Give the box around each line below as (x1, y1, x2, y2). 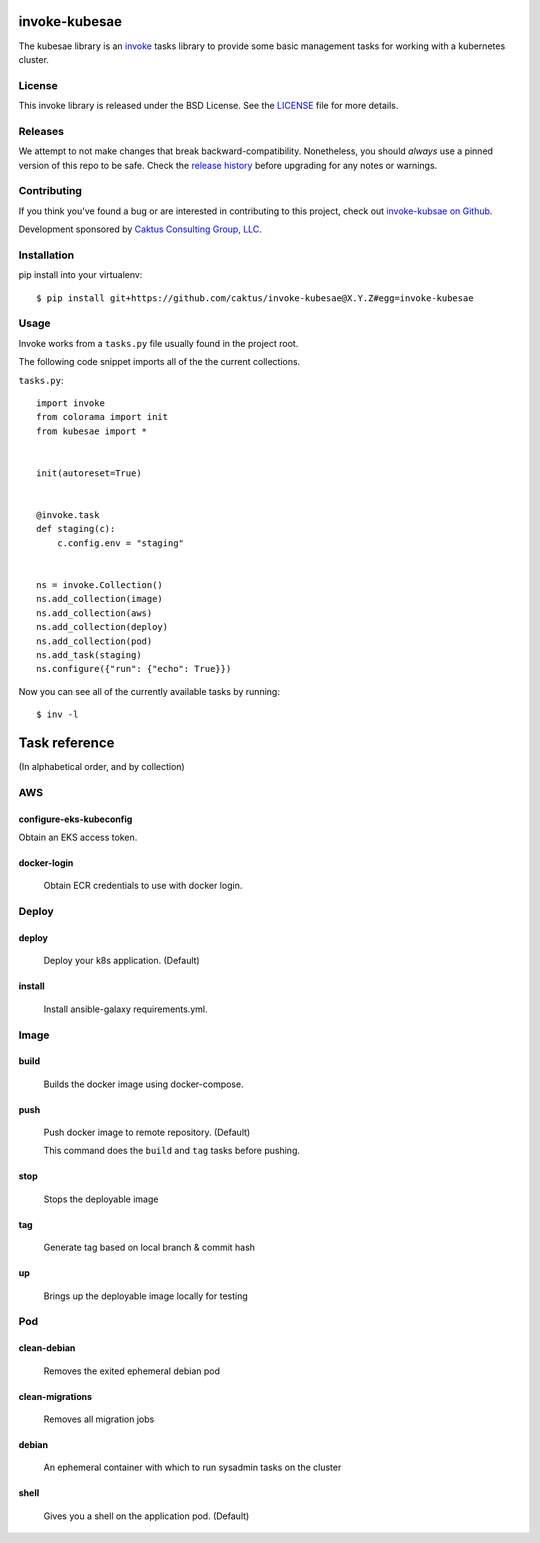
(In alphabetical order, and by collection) (18, 761, 185, 773)
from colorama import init (36, 411, 169, 423)
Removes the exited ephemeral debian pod (43, 1365, 220, 1377)
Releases (18, 124, 65, 138)
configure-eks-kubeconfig (18, 813, 133, 825)
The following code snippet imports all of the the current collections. (18, 356, 301, 368)
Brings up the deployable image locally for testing (43, 1290, 249, 1302)
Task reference (18, 734, 115, 751)
